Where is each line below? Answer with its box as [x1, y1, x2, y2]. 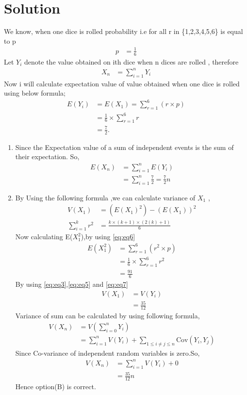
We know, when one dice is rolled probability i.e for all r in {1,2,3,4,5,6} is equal [4, 26, 243, 36]
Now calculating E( [15, 231, 73, 242]
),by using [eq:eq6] [81, 231, 135, 242]
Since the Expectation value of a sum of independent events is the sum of [15, 142, 234, 152]
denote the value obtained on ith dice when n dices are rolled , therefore [24, 56, 239, 66]
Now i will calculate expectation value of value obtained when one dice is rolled [4, 78, 240, 88]
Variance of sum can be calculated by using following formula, [15, 311, 200, 321]
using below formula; [4, 88, 66, 98]
